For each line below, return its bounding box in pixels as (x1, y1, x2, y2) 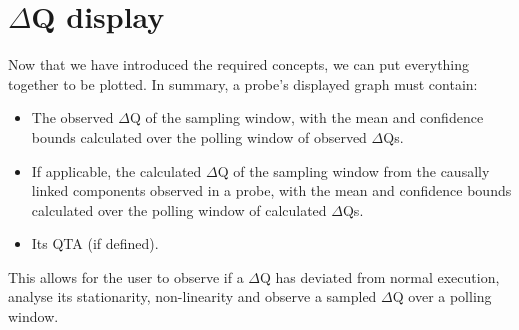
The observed (31, 107, 114, 128)
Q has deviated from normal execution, (260, 266, 500, 287)
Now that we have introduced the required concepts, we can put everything (8, 54, 470, 75)
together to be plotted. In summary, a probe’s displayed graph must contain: (8, 73, 478, 94)
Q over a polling (392, 286, 492, 307)
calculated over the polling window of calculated (31, 199, 327, 220)
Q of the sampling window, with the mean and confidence (129, 107, 484, 128)
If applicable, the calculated (31, 160, 202, 181)
